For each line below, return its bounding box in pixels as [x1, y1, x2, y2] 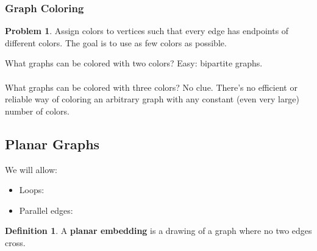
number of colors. [5, 104, 69, 117]
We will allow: [5, 163, 57, 175]
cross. [5, 236, 26, 249]
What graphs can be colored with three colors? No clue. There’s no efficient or [5, 80, 297, 93]
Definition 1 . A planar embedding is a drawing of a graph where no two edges [5, 224, 312, 237]
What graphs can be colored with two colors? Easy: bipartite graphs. [5, 57, 263, 69]
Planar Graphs [5, 134, 100, 153]
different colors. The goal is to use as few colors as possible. [5, 36, 227, 49]
